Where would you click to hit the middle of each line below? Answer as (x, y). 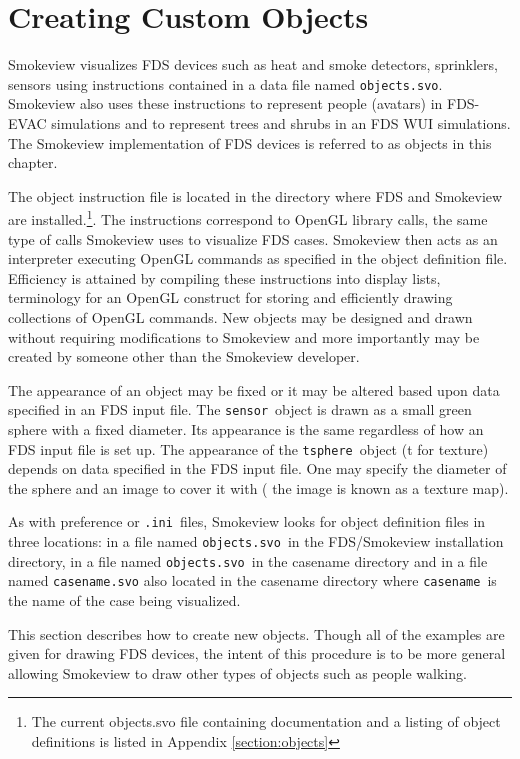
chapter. (33, 162)
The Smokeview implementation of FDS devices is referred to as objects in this (250, 142)
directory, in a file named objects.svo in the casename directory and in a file (248, 560)
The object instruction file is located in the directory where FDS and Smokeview (255, 195)
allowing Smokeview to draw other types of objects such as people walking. (237, 672)
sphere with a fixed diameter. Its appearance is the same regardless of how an (246, 429)
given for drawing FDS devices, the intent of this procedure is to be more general (257, 653)
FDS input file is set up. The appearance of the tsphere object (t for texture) (248, 448)
